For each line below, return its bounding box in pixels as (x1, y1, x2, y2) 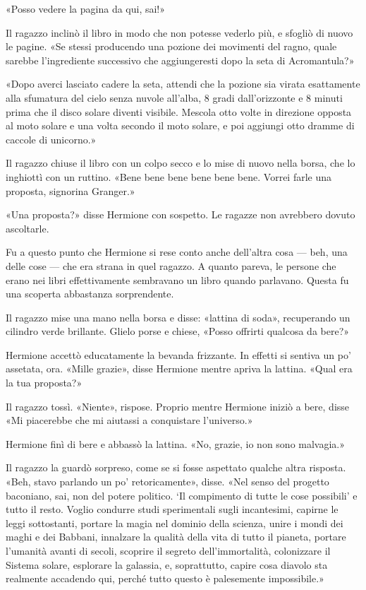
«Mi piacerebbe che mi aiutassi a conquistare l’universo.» (6, 413, 253, 427)
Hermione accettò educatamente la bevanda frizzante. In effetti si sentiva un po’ (6, 347, 351, 362)
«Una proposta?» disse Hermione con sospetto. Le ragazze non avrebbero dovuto (6, 207, 355, 222)
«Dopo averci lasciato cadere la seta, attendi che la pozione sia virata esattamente (6, 76, 360, 91)
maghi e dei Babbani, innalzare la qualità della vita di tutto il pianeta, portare (6, 529, 346, 544)
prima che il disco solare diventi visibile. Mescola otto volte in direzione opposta (6, 104, 352, 119)
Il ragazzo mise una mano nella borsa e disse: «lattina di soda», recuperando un (6, 309, 350, 324)
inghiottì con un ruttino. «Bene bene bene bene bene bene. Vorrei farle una (6, 169, 332, 184)
